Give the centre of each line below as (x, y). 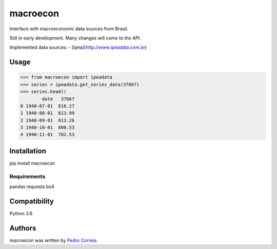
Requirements (27, 176)
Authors (23, 228)
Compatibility (32, 201)
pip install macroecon (32, 163)
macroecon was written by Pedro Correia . (54, 240)
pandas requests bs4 (32, 186)
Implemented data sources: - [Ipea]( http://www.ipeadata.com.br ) (78, 47)
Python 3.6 (21, 213)
